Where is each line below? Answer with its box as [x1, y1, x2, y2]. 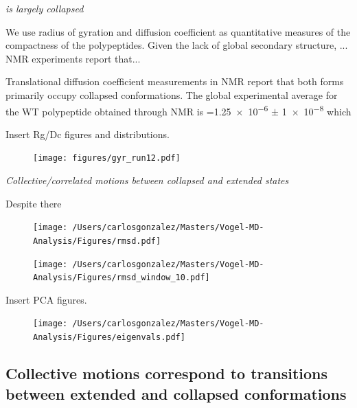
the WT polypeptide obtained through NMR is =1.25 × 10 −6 [5, 102, 268, 118]
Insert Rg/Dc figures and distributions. [5, 126, 170, 141]
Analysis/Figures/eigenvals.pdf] [33, 332, 185, 343]
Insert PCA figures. [5, 292, 87, 306]
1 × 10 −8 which [281, 102, 352, 118]
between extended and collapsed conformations [5, 383, 347, 404]
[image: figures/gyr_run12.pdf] [33, 153, 181, 163]
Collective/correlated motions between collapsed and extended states [5, 173, 289, 188]
